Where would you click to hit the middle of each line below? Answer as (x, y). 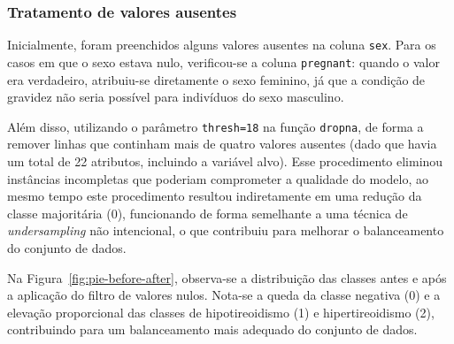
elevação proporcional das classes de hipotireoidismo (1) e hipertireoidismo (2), (221, 312)
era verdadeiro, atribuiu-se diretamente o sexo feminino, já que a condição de (216, 79)
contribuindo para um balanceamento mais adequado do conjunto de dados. (212, 329)
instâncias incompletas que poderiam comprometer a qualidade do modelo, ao (218, 178)
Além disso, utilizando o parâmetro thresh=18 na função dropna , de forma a (215, 126)
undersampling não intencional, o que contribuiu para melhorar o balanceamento (226, 230)
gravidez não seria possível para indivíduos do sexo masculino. (176, 97)
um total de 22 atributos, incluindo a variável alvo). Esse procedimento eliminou (225, 161)
